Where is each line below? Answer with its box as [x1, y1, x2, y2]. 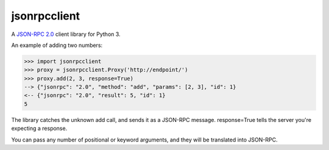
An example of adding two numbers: [11, 41, 103, 49]
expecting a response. [11, 125, 68, 132]
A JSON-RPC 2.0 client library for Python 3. [11, 30, 121, 38]
